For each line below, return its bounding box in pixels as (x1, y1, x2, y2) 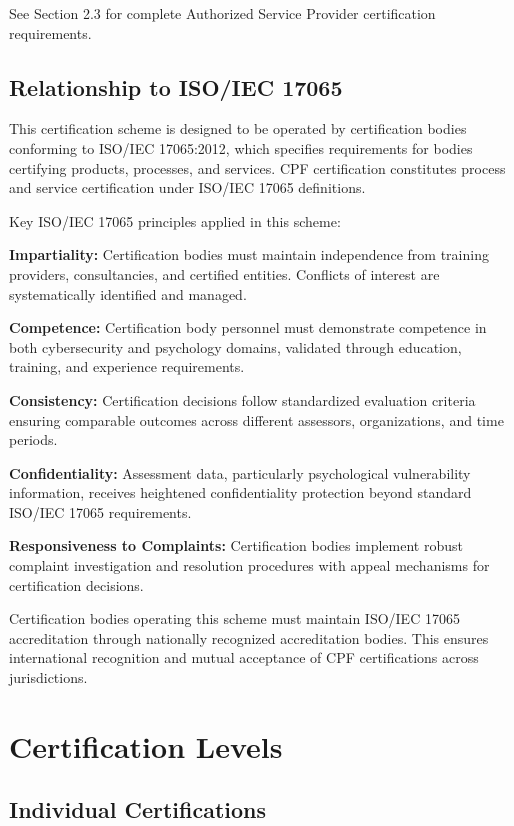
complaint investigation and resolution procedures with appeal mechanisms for (9, 555, 490, 576)
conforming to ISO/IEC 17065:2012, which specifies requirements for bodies (9, 137, 473, 158)
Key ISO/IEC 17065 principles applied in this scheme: (9, 210, 341, 231)
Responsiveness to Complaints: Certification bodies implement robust (9, 535, 463, 556)
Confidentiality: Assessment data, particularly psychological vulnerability (9, 462, 471, 483)
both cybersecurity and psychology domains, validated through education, (9, 336, 462, 357)
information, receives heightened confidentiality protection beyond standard (9, 482, 472, 503)
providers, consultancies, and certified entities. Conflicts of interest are (9, 263, 440, 284)
